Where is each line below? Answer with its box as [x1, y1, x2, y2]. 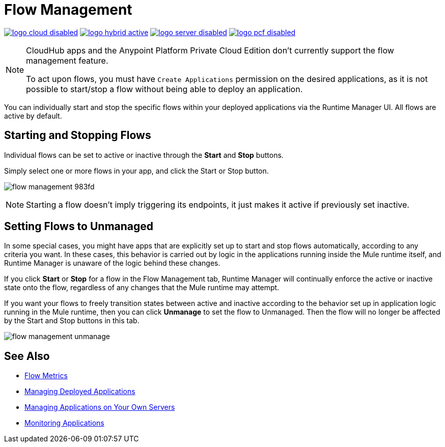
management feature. [26, 55, 108, 66]
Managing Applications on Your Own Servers [24, 403, 175, 412]
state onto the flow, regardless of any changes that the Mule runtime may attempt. [4, 283, 280, 292]
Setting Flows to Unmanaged [4, 220, 154, 233]
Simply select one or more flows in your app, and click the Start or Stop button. [4, 166, 269, 175]
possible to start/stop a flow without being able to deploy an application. [26, 83, 303, 94]
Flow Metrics [24, 371, 68, 380]
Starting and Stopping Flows [4, 129, 151, 142]
